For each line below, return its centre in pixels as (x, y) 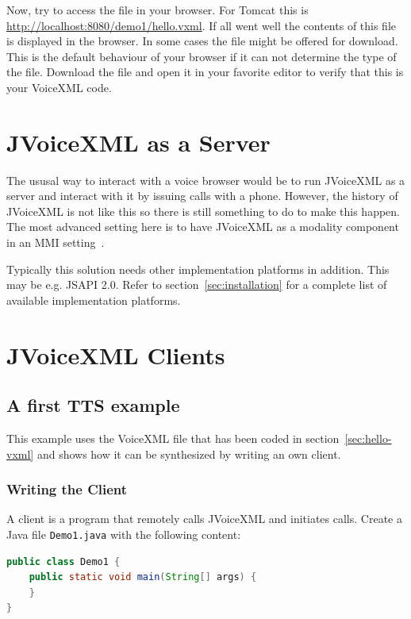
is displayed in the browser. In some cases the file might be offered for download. (202, 41)
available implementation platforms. (94, 300)
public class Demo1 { (63, 561)
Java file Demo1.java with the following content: (124, 534)
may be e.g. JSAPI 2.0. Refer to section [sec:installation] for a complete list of (197, 285)
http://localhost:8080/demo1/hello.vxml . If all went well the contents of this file (202, 25)
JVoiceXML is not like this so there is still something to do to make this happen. (203, 211)
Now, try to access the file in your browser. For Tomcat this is (157, 10)
